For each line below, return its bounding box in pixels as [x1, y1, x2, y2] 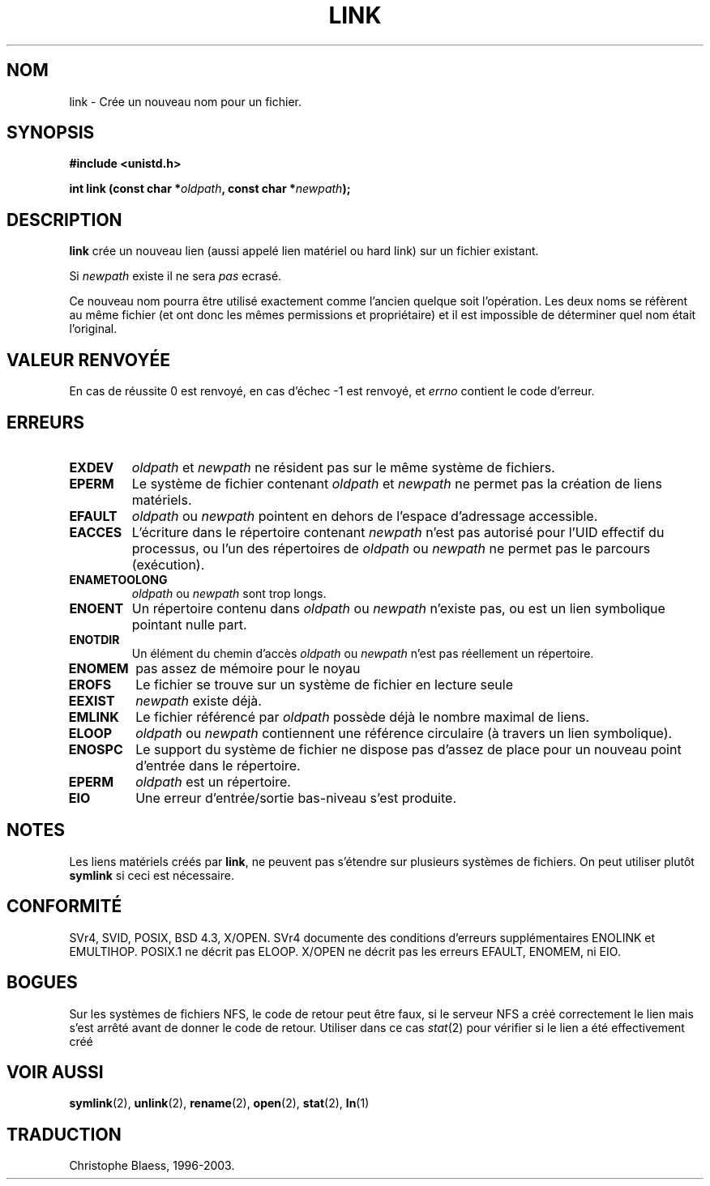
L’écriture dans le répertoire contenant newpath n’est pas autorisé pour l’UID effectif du [131, 523, 665, 540]
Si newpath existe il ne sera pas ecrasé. [69, 269, 282, 284]
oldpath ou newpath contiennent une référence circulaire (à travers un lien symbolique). [135, 724, 673, 741]
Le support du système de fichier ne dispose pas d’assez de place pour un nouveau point [135, 740, 682, 757]
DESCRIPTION [6, 209, 122, 230]
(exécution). [131, 556, 205, 573]
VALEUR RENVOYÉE [6, 349, 170, 370]
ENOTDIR [69, 632, 120, 646]
